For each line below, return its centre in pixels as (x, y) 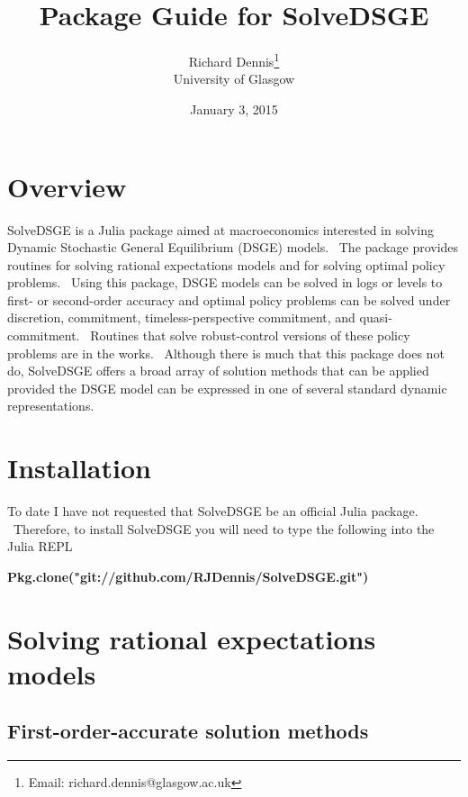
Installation (79, 468)
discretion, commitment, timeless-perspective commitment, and (181, 317)
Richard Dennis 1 (234, 60)
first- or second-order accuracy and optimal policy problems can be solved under (229, 299)
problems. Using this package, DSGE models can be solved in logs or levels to (225, 282)
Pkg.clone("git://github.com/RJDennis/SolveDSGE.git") (188, 576)
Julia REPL (40, 546)
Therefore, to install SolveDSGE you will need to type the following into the (224, 528)
